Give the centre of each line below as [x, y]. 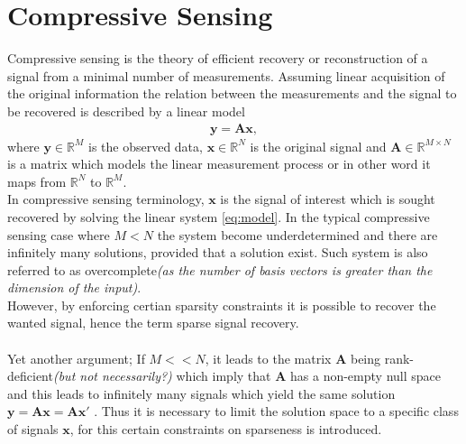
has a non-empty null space [365, 376]
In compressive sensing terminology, [106, 199]
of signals [33, 429]
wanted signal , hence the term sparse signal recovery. [153, 323]
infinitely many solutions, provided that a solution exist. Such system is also [218, 252]
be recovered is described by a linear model [126, 111]
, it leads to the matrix [268, 358]
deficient [30, 376]
